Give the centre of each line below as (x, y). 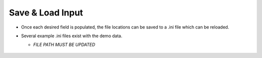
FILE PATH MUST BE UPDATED (64, 45)
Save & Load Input (46, 13)
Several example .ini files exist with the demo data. (72, 36)
